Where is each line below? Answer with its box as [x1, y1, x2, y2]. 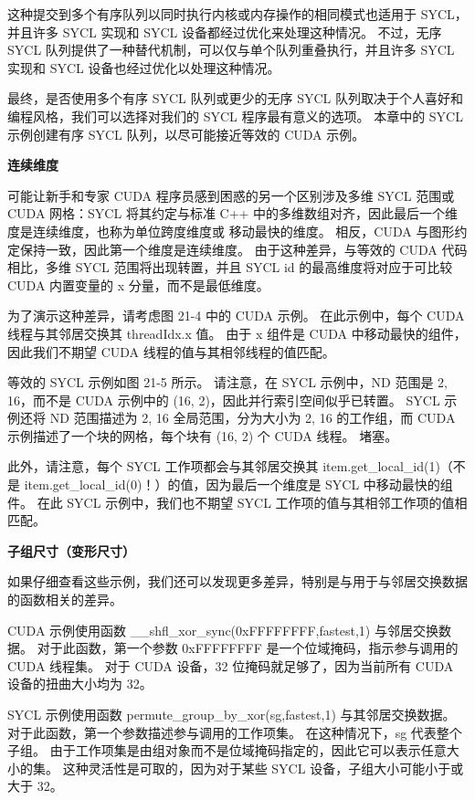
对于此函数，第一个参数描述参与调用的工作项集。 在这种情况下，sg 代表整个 [7, 722, 462, 742]
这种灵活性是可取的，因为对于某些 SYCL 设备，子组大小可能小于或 [62, 758, 464, 777]
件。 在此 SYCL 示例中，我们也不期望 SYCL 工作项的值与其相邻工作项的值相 [7, 492, 468, 511]
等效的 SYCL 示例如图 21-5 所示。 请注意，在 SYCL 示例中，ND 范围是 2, [7, 373, 449, 392]
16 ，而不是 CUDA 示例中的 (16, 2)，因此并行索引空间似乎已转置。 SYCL [7, 390, 440, 409]
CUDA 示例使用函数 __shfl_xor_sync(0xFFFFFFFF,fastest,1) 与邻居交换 [7, 620, 438, 639]
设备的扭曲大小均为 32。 [7, 674, 153, 693]
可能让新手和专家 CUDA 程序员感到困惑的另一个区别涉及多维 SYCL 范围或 [7, 185, 455, 205]
